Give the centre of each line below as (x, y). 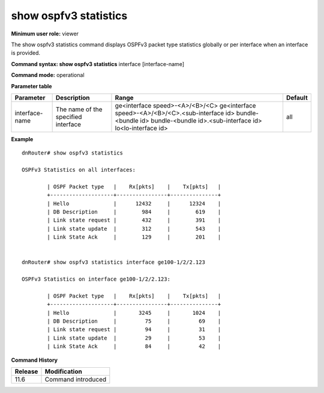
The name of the (79, 109)
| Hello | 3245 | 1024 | (134, 313)
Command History (34, 360)
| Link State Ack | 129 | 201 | (134, 237)
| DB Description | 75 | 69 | (134, 321)
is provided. (26, 53)
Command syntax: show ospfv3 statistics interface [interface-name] (97, 64)
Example (22, 139)
